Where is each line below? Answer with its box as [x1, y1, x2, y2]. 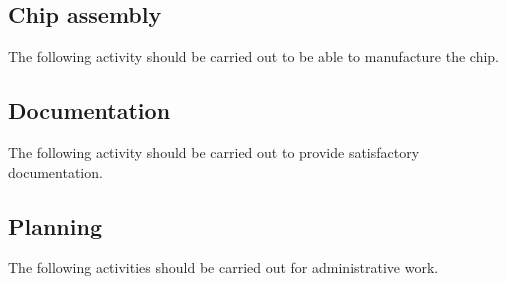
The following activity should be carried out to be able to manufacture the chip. [8, 46, 499, 67]
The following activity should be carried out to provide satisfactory [8, 142, 420, 162]
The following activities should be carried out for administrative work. [8, 257, 439, 278]
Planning [8, 210, 102, 241]
